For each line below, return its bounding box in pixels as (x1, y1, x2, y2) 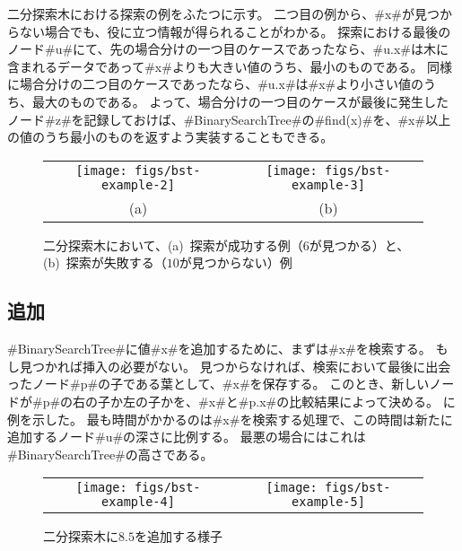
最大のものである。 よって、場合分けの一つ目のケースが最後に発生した (31, 92, 449, 110)
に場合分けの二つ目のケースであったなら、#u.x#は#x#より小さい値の (7, 74, 423, 93)
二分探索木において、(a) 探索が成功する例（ (43, 235, 303, 254)
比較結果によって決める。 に (289, 391, 456, 410)
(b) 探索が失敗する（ (43, 253, 167, 272)
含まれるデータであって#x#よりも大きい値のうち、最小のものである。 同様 (7, 57, 453, 75)
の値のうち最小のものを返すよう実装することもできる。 (7, 127, 334, 146)
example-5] (292, 494, 365, 510)
